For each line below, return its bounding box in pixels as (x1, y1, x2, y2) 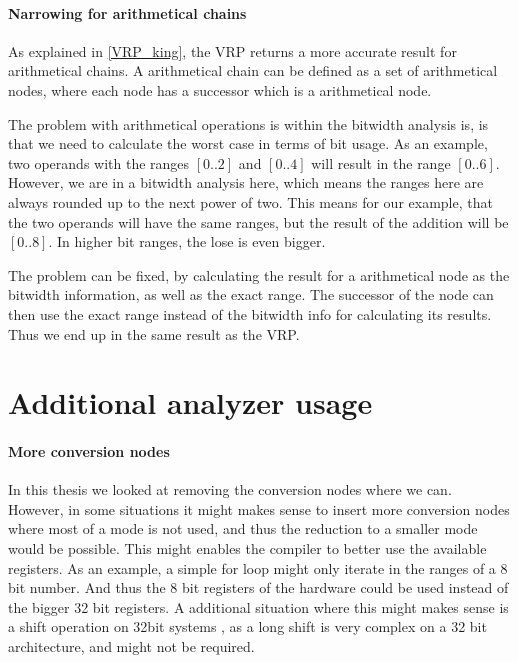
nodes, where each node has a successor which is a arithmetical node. (8, 79, 432, 100)
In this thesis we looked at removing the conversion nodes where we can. (8, 479, 452, 500)
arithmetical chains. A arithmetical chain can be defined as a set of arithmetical (8, 60, 498, 81)
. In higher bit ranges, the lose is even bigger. (48, 231, 326, 252)
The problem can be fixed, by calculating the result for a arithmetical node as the (8, 264, 510, 285)
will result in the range (311, 152, 451, 173)
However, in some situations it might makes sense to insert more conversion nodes (8, 498, 510, 519)
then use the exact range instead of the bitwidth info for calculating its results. (8, 303, 492, 324)
